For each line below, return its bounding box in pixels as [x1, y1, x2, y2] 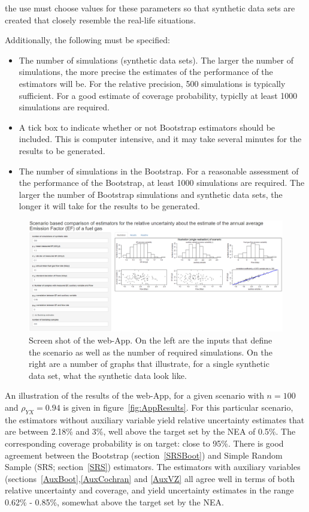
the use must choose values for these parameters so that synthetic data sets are [5, 2, 295, 14]
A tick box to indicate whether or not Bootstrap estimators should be [19, 121, 275, 133]
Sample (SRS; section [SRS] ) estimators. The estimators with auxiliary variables [5, 460, 301, 473]
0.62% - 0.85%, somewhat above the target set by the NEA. [5, 495, 224, 508]
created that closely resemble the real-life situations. [5, 13, 196, 26]
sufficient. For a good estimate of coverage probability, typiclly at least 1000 [19, 89, 298, 101]
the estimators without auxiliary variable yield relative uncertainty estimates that [5, 413, 305, 426]
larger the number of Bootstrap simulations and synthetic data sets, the [19, 188, 283, 200]
